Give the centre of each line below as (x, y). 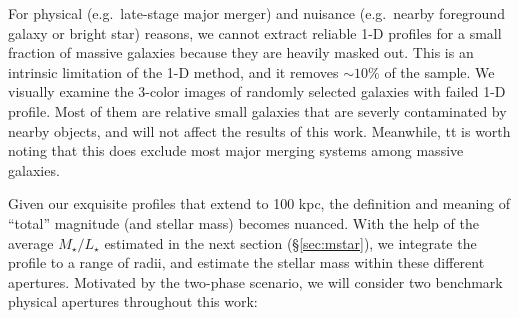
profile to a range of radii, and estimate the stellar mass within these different (246, 262)
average (31, 242)
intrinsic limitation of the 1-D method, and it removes (173, 71)
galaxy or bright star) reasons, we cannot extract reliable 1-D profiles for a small (255, 32)
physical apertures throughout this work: (133, 301)
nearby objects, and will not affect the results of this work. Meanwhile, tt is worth (259, 130)
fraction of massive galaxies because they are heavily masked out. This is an (241, 52)
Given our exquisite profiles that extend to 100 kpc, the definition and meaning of (259, 203)
